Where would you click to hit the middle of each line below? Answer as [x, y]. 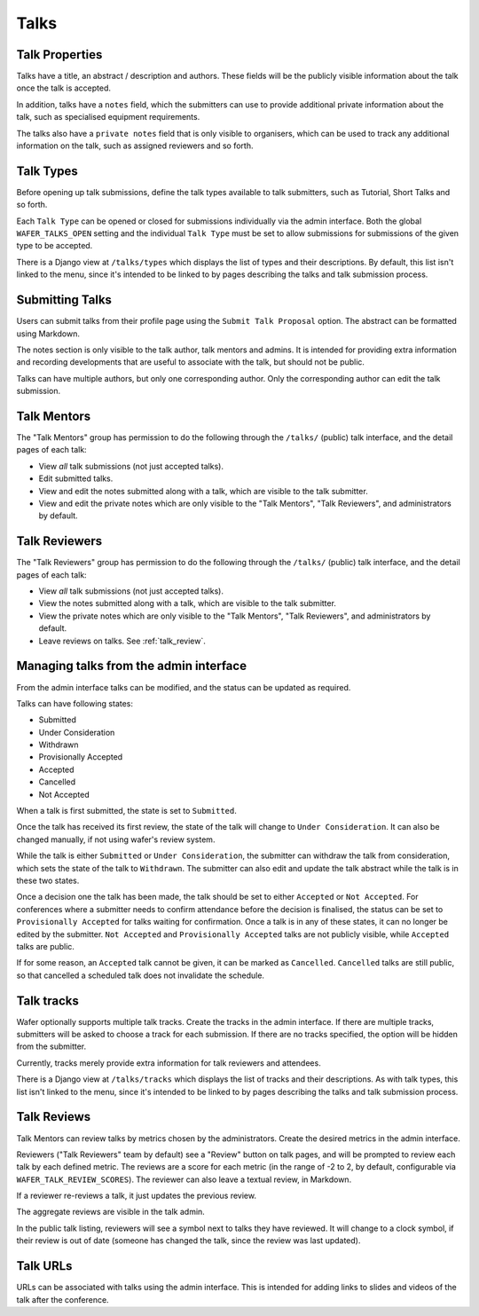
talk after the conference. [63, 1299]
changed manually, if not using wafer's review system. [116, 839]
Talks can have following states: [75, 703]
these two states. [48, 880]
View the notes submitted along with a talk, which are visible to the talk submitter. [188, 603]
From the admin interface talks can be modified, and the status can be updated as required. [184, 687]
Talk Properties [59, 55]
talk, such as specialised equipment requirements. [108, 117]
